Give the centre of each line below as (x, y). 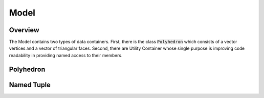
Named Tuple (30, 85)
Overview (24, 30)
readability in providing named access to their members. (66, 55)
